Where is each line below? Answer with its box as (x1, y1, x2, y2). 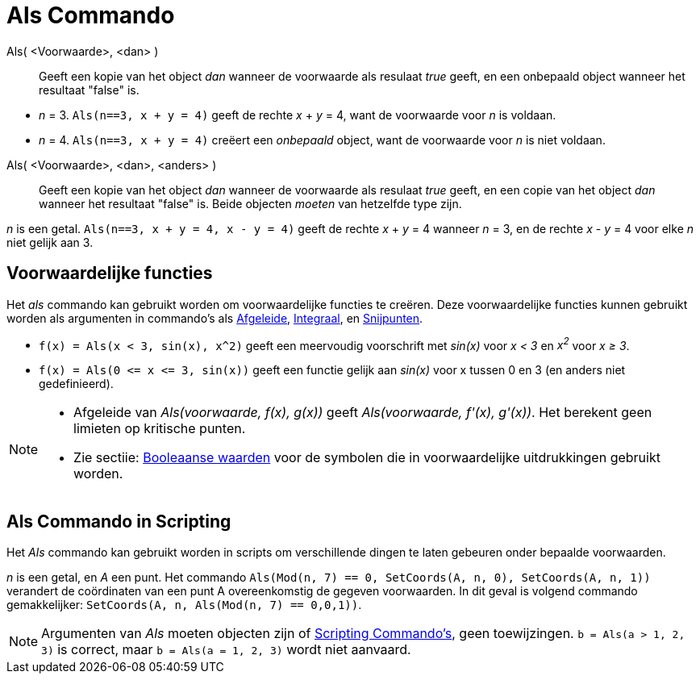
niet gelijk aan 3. (6, 235, 94, 249)
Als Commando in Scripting (6, 511, 231, 532)
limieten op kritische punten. (73, 420, 246, 437)
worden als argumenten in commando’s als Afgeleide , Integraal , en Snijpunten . (6, 311, 423, 325)
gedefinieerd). (39, 377, 114, 391)
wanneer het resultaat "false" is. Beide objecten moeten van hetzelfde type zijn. (39, 196, 462, 211)
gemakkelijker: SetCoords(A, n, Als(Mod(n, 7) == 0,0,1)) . (6, 598, 362, 612)
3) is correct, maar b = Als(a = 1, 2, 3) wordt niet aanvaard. (41, 641, 411, 658)
